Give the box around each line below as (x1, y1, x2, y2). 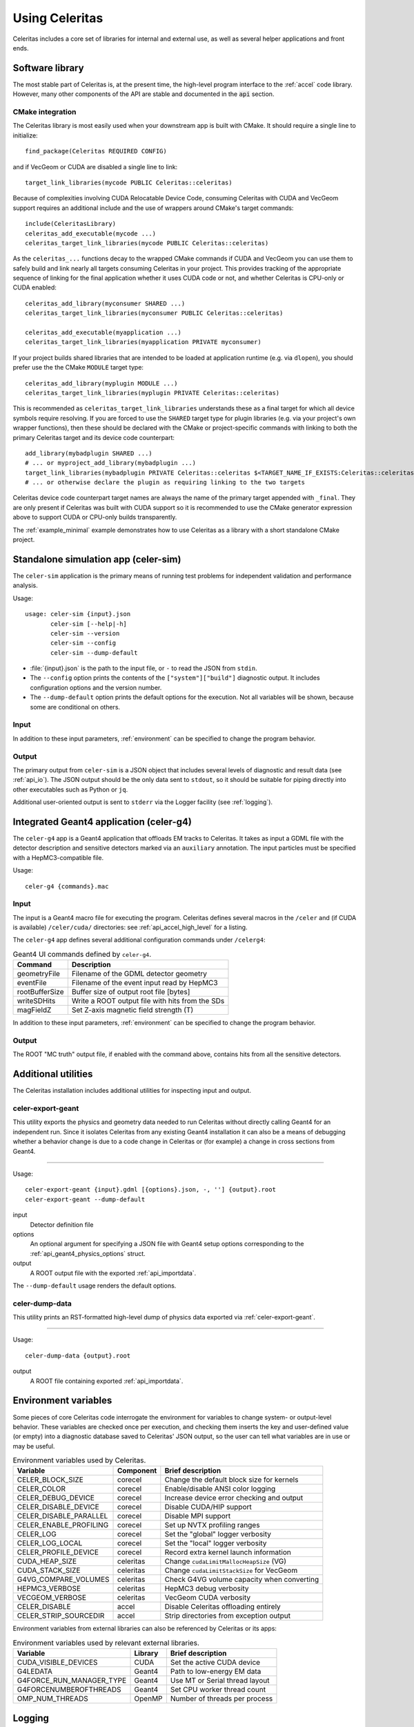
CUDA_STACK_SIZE (17, 1565, 81, 1575)
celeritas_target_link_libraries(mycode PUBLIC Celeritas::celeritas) (25, 239, 269, 247)
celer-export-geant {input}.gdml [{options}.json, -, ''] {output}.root (25, 1185, 276, 1194)
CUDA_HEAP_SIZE (17, 1556, 77, 1566)
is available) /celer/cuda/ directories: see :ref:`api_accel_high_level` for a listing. (12, 923, 248, 932)
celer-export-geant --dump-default (25, 1195, 146, 1203)
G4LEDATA (17, 1667, 53, 1677)
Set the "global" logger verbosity (164, 1529, 272, 1539)
